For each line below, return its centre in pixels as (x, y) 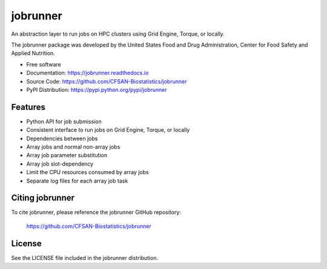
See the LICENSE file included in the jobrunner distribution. (85, 258)
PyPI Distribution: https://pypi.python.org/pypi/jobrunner (97, 89)
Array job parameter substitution (67, 155)
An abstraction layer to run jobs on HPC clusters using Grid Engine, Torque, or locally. (118, 34)
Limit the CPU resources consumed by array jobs (88, 172)
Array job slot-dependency (60, 164)
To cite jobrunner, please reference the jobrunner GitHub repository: (96, 212)
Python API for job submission (64, 122)
